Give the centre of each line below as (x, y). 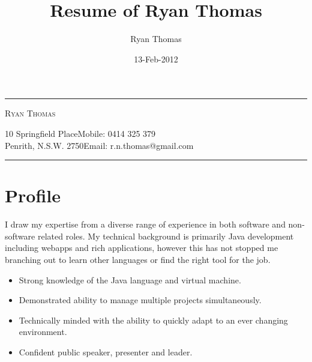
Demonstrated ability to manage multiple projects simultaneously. (140, 300)
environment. (43, 332)
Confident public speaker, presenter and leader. (106, 351)
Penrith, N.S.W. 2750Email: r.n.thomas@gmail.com (99, 145)
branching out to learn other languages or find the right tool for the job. (138, 259)
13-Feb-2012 (156, 59)
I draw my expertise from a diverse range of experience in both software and (145, 224)
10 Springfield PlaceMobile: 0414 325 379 (80, 133)
